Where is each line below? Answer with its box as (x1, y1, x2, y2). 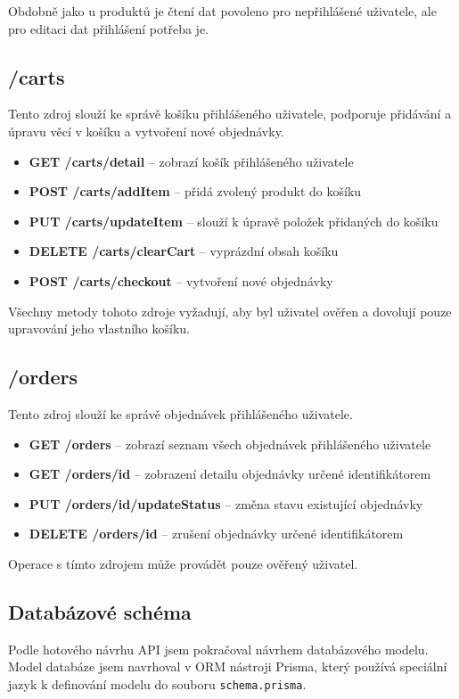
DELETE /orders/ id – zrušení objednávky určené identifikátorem (29, 524, 404, 543)
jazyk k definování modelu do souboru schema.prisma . (8, 674, 307, 693)
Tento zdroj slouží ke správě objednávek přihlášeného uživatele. (8, 404, 353, 423)
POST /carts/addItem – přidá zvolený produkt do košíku (29, 182, 362, 201)
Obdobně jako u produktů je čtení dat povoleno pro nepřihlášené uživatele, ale (8, 2, 437, 20)
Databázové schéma (8, 597, 192, 625)
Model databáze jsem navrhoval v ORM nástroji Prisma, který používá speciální (8, 657, 447, 676)
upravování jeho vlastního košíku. (8, 319, 191, 338)
